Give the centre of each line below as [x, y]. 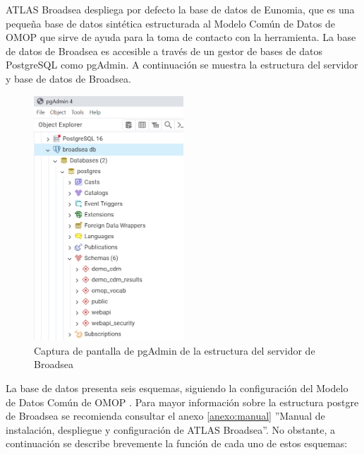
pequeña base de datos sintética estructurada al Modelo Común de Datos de [170, 23]
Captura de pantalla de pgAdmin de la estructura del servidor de [175, 350]
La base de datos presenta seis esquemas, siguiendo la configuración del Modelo [177, 388]
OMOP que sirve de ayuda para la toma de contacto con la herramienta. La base [181, 37]
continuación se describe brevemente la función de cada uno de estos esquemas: [177, 443]
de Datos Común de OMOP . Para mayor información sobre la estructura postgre [182, 402]
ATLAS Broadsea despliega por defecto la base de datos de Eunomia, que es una [180, 9]
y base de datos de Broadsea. [68, 78]
